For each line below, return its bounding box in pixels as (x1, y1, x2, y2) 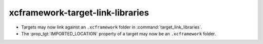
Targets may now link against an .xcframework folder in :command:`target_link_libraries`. (21, 24, 202, 30)
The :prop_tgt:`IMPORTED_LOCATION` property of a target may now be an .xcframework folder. (21, 30, 216, 36)
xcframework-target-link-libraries (9, 7, 150, 18)
